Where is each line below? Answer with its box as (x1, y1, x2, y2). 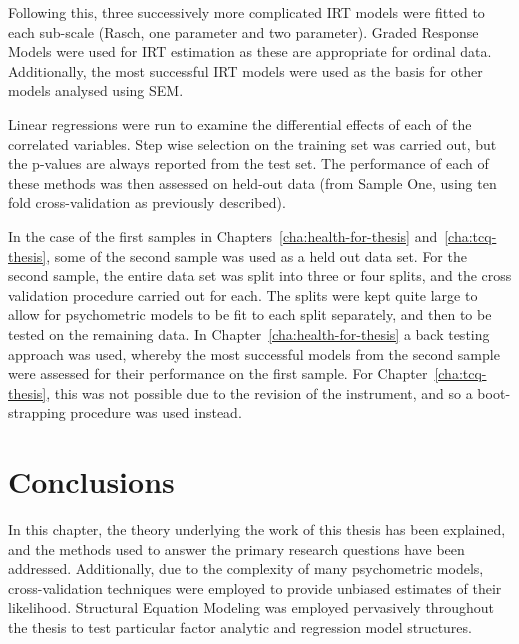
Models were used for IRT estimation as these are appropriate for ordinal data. (8, 41, 492, 62)
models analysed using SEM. (8, 80, 184, 101)
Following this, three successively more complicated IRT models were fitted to (8, 2, 485, 22)
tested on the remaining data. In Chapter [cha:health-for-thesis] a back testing (8, 323, 490, 344)
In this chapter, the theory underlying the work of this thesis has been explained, (8, 519, 506, 539)
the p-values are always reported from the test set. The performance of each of (8, 153, 489, 174)
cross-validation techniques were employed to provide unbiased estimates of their (8, 577, 502, 598)
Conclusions (8, 461, 175, 502)
